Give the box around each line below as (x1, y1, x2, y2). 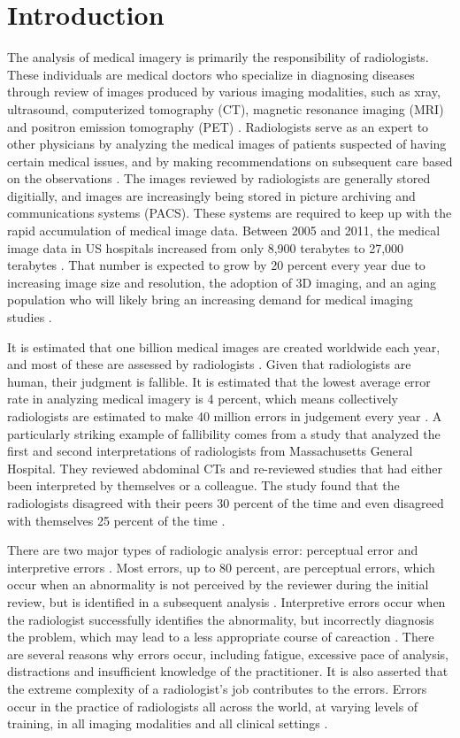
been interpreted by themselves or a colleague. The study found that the (7, 476, 400, 495)
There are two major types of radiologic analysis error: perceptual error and (7, 541, 418, 559)
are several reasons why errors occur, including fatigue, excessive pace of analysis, (7, 644, 449, 663)
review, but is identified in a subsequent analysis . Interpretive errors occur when (7, 592, 446, 611)
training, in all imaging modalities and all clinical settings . (7, 714, 328, 733)
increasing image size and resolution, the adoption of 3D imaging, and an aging (7, 273, 437, 291)
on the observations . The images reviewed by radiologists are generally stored (7, 169, 431, 188)
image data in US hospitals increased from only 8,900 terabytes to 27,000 (7, 238, 404, 257)
